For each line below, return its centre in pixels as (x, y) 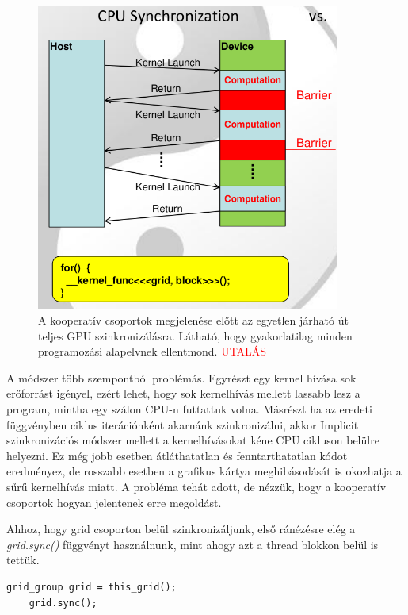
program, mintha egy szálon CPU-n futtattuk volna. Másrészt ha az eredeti (189, 408)
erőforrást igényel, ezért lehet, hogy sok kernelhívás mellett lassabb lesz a (183, 393)
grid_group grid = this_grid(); (92, 587)
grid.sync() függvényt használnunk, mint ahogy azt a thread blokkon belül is (193, 544)
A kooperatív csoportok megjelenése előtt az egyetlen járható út (193, 320)
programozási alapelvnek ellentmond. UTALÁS (153, 351)
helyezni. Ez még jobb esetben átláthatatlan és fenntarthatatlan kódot (177, 455)
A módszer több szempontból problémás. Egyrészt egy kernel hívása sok (181, 377)
